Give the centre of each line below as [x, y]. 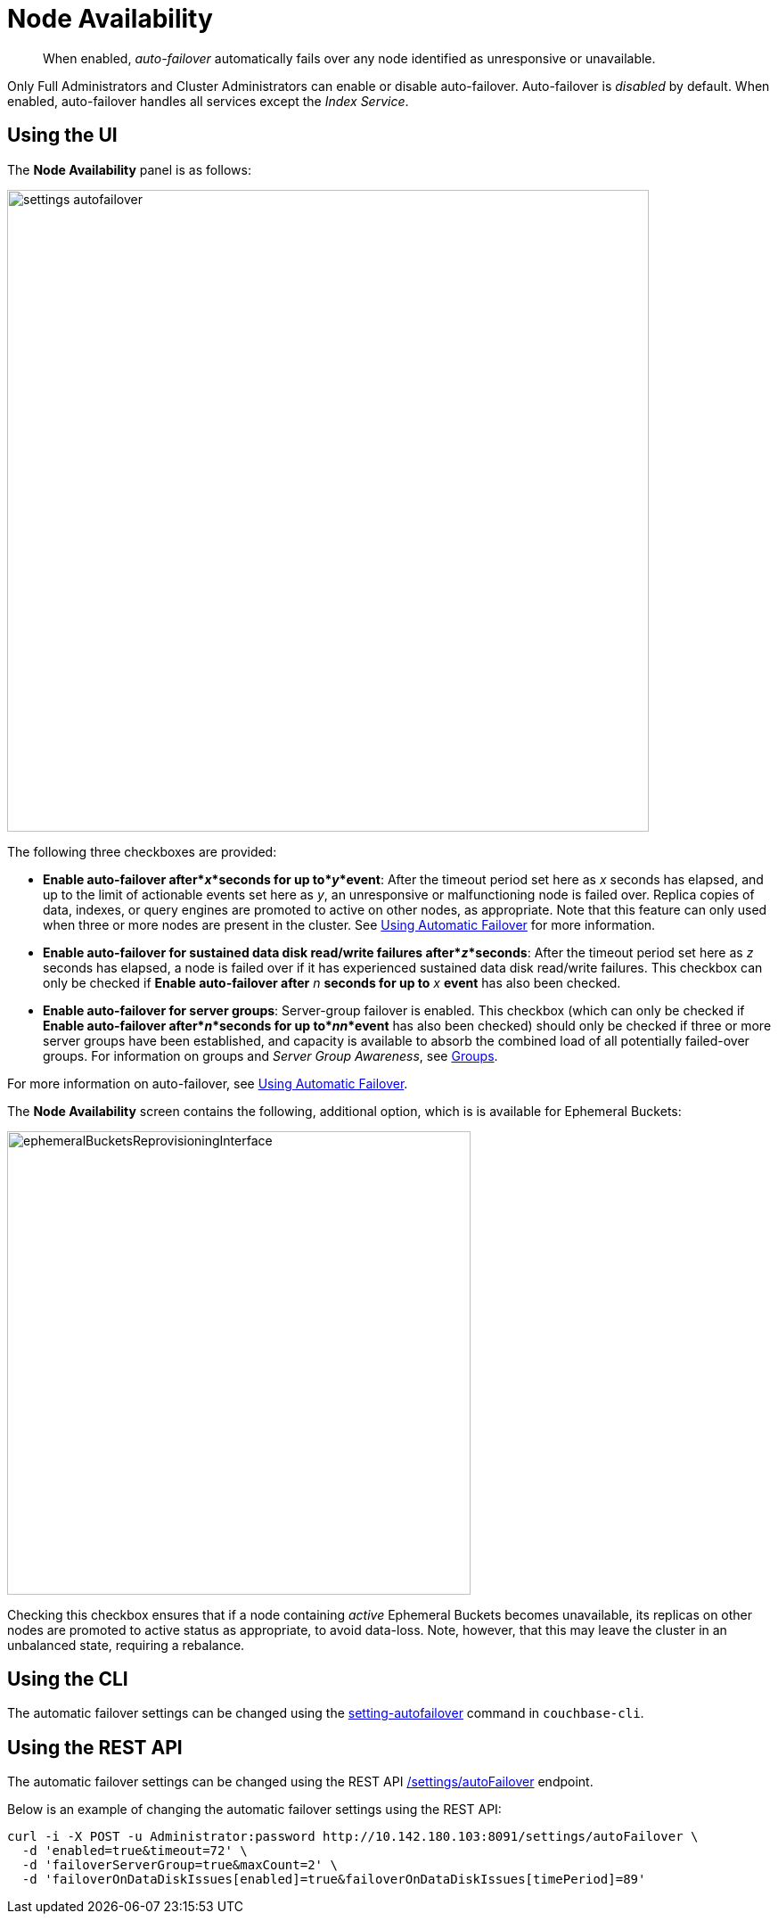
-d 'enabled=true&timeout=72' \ [135, 1851]
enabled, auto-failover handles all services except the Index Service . [208, 101]
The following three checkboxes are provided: [142, 851]
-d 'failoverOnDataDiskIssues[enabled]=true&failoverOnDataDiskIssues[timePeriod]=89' [334, 1880]
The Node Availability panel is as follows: [129, 169]
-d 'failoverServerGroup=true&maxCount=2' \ [180, 1865]
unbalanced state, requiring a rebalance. [126, 1645]
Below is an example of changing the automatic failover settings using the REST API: [254, 1810]
